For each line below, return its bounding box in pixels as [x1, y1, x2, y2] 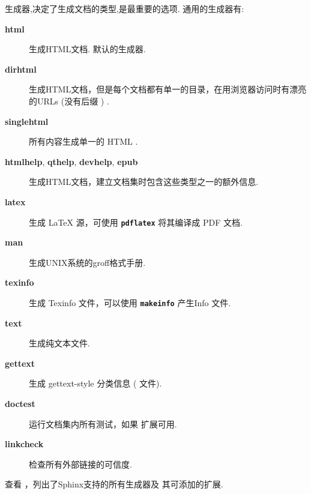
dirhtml [5, 62, 37, 75]
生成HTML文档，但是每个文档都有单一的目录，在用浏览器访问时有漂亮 [29, 83, 307, 95]
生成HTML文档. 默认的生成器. [29, 43, 146, 55]
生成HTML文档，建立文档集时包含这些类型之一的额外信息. [29, 175, 259, 188]
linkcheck [5, 438, 44, 450]
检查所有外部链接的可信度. [29, 457, 132, 470]
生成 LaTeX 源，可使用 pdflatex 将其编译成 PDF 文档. [29, 215, 243, 228]
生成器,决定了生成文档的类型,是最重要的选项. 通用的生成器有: [5, 2, 244, 14]
